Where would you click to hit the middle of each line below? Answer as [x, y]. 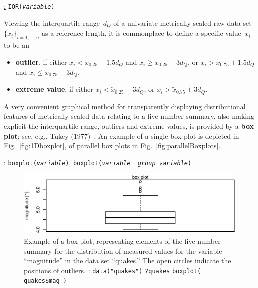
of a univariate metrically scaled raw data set [182, 23]
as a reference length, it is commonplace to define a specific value [141, 33]
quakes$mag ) [45, 281]
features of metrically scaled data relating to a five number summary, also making [129, 116]
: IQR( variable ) [29, 6]
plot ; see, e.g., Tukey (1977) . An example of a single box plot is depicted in [122, 136]
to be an [17, 45]
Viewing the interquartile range [52, 23]
